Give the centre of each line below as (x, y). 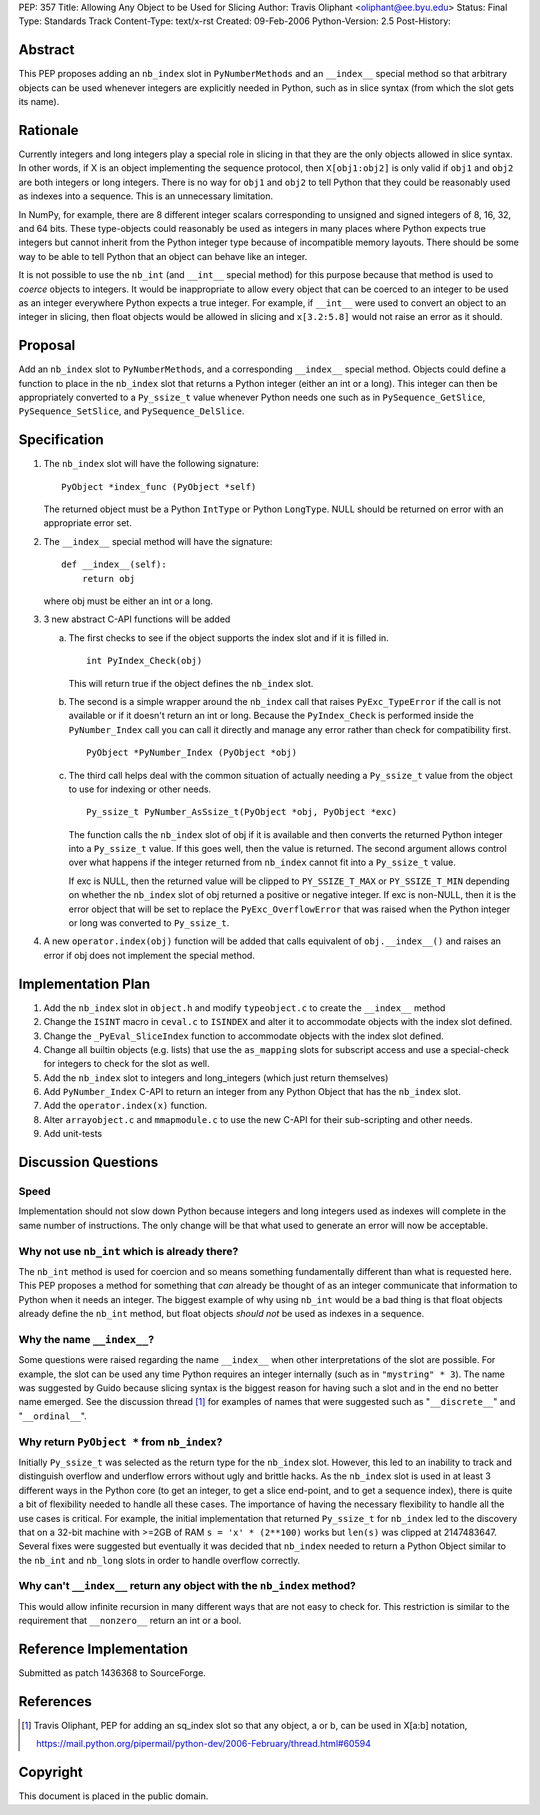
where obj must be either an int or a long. (128, 601)
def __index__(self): (114, 564)
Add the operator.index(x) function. (125, 1106)
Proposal (47, 345)
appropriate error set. (87, 523)
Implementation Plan (84, 983)
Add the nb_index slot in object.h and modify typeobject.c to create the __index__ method (244, 1007)
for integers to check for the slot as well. (126, 1064)
